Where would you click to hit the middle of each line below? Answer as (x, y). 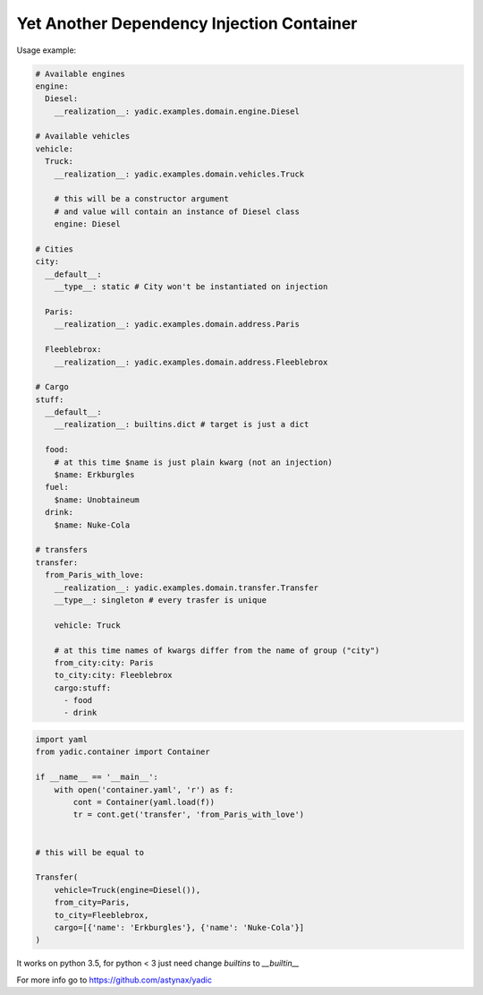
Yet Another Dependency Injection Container (187, 23)
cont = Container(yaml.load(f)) (144, 802)
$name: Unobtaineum (97, 500)
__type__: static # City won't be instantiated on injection (191, 287)
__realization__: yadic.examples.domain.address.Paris (177, 324)
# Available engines (80, 73)
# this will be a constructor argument (142, 199)
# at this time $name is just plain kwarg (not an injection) (193, 462)
